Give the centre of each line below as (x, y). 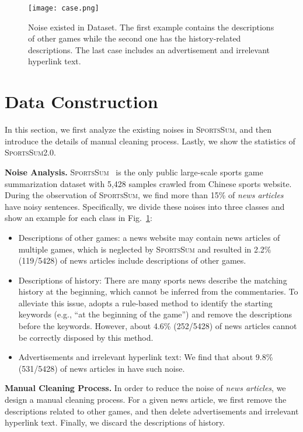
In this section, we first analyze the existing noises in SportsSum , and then (138, 129)
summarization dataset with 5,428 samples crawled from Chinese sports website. (148, 183)
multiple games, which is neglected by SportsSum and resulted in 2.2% (145, 249)
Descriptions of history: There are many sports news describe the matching (153, 280)
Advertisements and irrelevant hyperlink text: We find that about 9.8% (146, 357)
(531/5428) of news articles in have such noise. (102, 368)
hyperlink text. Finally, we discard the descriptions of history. (115, 422)
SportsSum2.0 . (30, 152)
